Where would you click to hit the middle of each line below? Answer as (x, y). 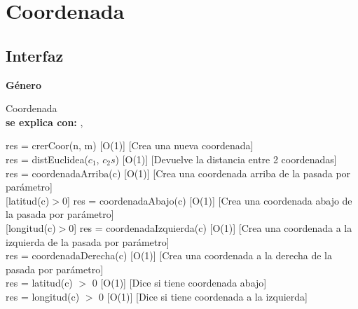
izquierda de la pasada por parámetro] (88, 241)
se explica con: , (44, 122)
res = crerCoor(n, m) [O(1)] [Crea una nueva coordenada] (130, 145)
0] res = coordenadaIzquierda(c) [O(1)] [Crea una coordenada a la (211, 227)
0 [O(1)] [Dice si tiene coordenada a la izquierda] (203, 296)
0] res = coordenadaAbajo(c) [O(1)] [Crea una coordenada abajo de (207, 200)
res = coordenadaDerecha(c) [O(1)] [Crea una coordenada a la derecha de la (169, 255)
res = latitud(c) (39, 283)
